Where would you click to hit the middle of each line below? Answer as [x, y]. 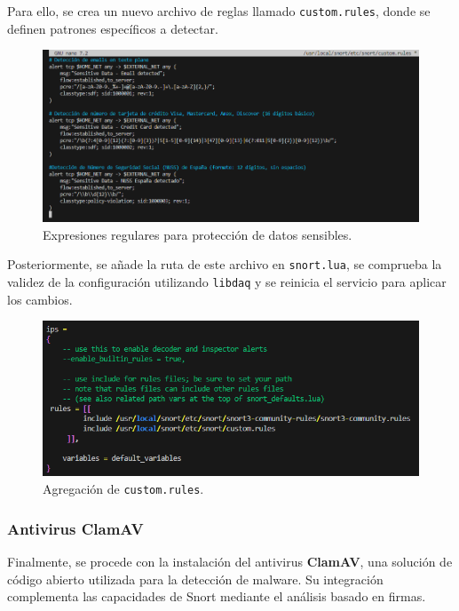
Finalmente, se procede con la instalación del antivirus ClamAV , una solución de [230, 561]
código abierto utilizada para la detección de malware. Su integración [195, 579]
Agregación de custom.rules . [123, 489]
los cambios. [40, 299]
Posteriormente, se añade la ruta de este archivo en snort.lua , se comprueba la [225, 264]
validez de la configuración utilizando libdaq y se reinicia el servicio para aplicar [227, 282]
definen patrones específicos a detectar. [113, 28]
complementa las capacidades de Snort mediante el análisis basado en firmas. [217, 596]
